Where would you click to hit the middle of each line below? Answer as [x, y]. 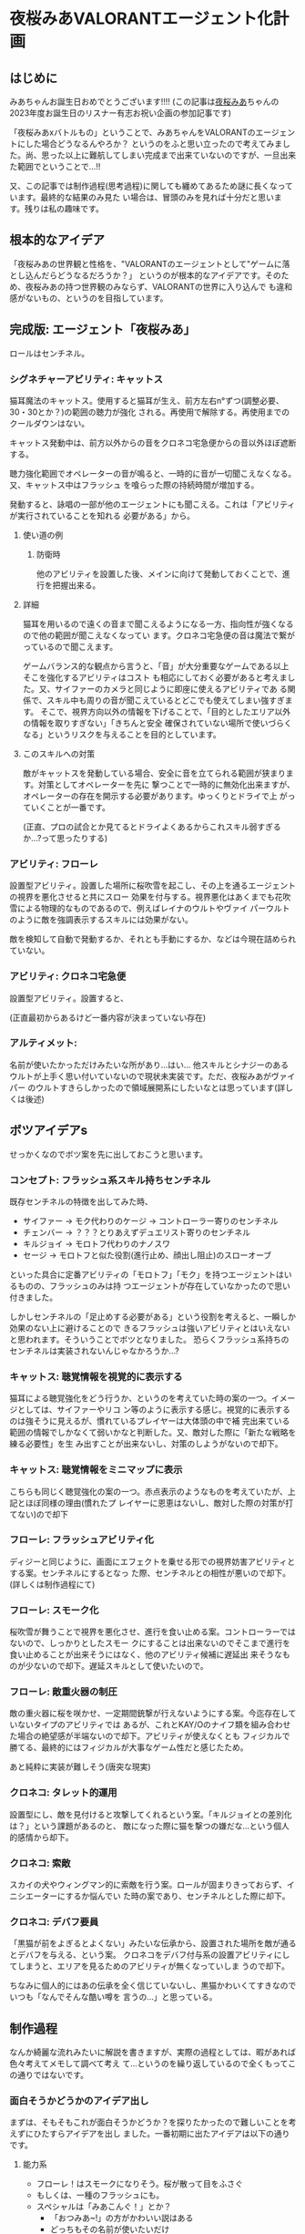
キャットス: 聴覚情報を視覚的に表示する [96, 1376]
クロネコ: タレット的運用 [63, 1793]
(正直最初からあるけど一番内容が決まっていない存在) [108, 1017]
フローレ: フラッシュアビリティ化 [82, 1539]
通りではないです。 [53, 2075]
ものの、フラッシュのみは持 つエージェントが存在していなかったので [146, 1285]
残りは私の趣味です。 [64, 209]
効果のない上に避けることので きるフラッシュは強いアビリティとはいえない [150, 1328]
